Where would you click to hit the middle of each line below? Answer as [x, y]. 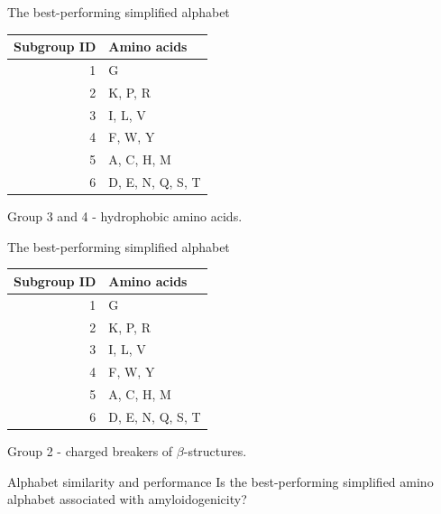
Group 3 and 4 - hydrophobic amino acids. [125, 216]
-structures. [215, 451]
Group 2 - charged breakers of [90, 451]
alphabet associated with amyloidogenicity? [127, 499]
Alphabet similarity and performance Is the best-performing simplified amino [220, 481]
